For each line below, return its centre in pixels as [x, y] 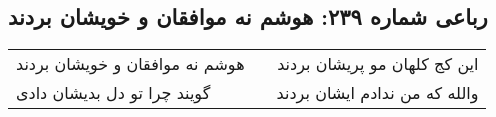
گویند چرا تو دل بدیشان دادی [113, 93]
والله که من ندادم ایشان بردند [377, 93]
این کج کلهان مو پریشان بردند [378, 64]
